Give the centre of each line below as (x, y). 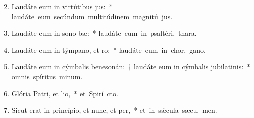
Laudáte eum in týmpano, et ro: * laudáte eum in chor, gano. (109, 50)
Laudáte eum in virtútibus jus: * (62, 6)
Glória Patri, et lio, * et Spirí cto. (65, 93)
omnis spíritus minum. (47, 76)
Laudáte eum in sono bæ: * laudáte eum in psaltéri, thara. (104, 33)
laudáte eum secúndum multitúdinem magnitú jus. (92, 16)
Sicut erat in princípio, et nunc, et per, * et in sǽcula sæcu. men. (114, 110)
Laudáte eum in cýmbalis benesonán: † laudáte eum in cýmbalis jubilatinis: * (131, 66)
